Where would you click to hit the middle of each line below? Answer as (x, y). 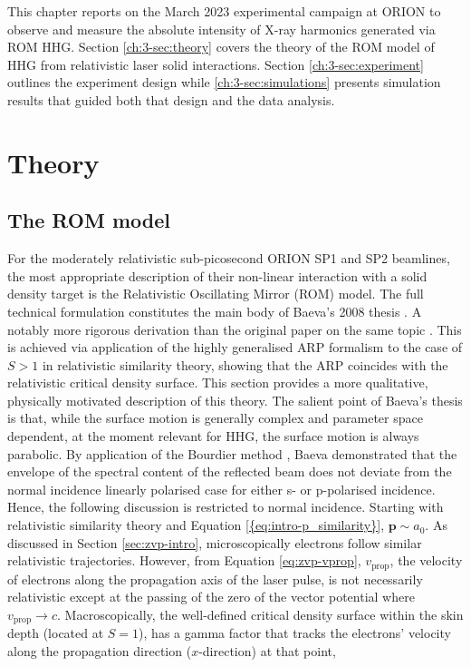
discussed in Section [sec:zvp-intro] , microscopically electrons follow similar (215, 542)
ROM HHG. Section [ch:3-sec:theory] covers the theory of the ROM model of (221, 47)
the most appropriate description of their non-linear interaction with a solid (217, 275)
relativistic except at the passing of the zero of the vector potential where (211, 597)
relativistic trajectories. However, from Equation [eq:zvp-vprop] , (184, 560)
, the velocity (426, 560)
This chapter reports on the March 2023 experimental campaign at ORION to (224, 11)
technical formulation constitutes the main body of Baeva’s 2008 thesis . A (215, 311)
